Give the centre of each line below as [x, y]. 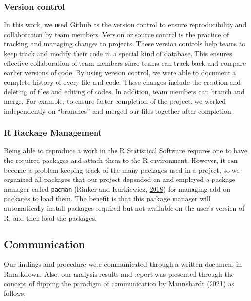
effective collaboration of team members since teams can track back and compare [125, 63]
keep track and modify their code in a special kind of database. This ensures [118, 53]
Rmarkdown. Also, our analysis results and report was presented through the [119, 273]
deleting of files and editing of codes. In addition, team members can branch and [124, 91]
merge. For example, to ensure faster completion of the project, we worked [115, 101]
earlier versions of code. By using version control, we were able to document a [120, 72]
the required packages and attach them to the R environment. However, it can [121, 160]
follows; [15, 293]
